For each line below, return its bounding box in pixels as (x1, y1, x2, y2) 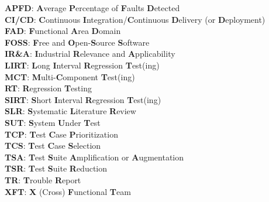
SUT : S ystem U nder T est (5, 116, 101, 128)
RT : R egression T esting (5, 82, 92, 94)
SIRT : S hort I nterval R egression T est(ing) (5, 93, 161, 105)
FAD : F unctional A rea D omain (5, 25, 121, 37)
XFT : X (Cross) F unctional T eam (5, 185, 131, 197)
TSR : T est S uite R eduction (5, 162, 108, 174)
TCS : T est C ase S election (5, 139, 101, 152)
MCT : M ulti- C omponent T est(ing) (5, 70, 135, 83)
